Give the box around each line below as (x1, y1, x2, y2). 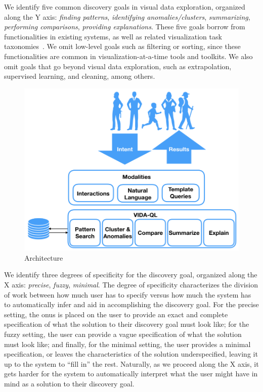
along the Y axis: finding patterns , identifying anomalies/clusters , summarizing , (4, 11, 250, 22)
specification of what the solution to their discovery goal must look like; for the (4, 319, 249, 329)
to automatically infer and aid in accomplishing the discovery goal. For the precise (4, 299, 259, 310)
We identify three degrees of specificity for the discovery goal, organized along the (4, 269, 257, 280)
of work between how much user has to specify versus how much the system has (4, 289, 251, 300)
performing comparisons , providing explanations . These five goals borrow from (4, 21, 245, 32)
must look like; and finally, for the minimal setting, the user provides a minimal (4, 338, 251, 349)
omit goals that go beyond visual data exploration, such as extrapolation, (4, 61, 232, 71)
